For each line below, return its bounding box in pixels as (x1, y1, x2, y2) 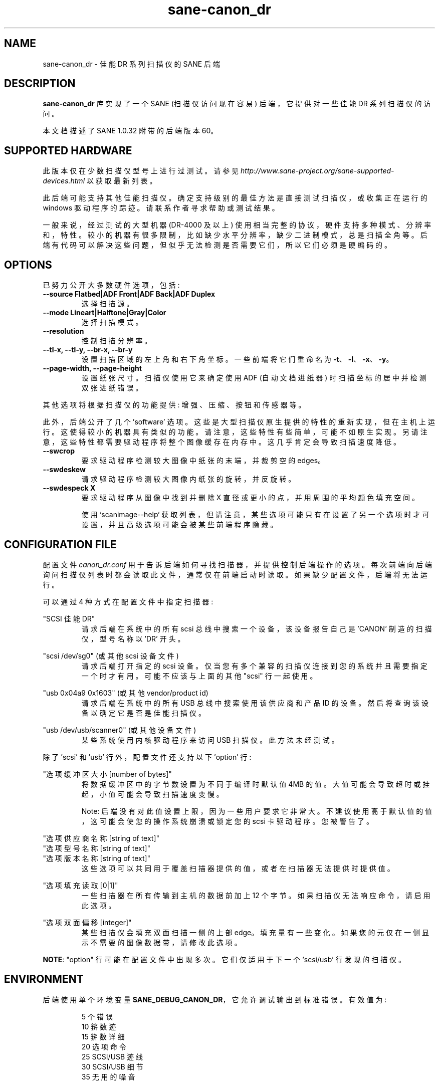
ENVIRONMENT (4, 973, 84, 986)
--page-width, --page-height (43, 364, 142, 373)
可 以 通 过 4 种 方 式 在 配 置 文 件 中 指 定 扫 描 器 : (43, 597, 213, 606)
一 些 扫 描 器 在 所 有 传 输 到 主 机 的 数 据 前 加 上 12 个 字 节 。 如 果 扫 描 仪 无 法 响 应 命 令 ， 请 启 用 (81, 891, 430, 900)
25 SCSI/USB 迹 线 (81, 1052, 143, 1061)
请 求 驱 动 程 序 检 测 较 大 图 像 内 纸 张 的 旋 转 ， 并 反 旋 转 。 (81, 475, 296, 484)
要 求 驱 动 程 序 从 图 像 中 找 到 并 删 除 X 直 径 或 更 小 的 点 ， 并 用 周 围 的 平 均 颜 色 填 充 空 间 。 (81, 493, 419, 502)
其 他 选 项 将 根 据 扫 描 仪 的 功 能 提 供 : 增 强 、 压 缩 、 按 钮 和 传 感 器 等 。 (43, 400, 306, 409)
